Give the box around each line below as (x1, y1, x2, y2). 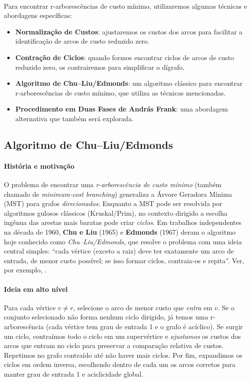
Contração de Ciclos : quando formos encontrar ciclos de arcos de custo (15, 52, 234, 62)
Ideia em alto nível (4, 284, 68, 294)
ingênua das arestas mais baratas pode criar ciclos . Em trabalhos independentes (4, 217, 242, 227)
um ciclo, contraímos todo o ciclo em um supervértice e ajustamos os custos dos (4, 331, 241, 341)
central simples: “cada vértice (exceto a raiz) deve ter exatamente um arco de (4, 246, 234, 256)
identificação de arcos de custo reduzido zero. (15, 36, 150, 46)
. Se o (218, 302, 234, 312)
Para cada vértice (4, 302, 56, 312)
